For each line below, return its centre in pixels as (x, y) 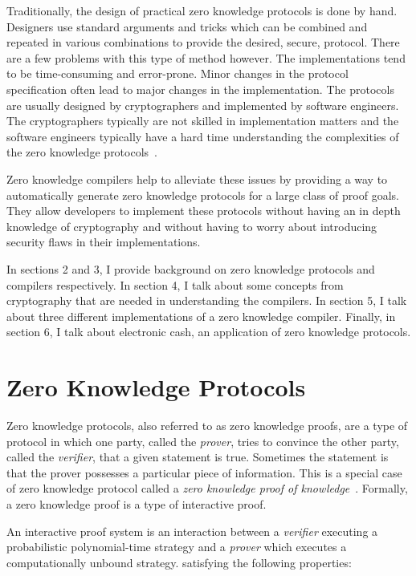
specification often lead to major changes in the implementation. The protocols (200, 89)
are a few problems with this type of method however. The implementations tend (206, 57)
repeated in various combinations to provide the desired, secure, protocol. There (203, 42)
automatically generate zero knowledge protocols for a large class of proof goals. (203, 195)
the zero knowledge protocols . (82, 152)
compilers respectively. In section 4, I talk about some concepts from (175, 284)
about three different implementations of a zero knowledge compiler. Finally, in (201, 316)
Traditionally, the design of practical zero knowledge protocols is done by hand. (202, 10)
